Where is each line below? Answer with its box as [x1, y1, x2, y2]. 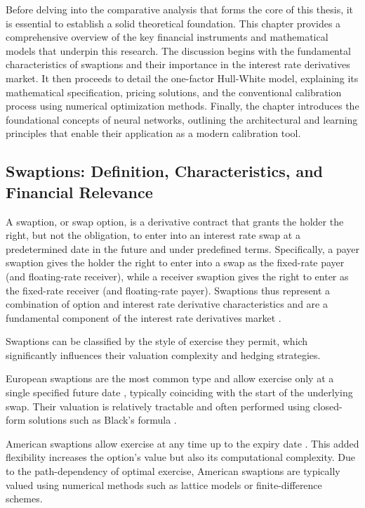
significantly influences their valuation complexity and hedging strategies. [6, 347, 321, 362]
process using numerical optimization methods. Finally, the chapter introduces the [6, 98, 359, 113]
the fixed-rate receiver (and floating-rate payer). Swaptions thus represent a [6, 282, 331, 297]
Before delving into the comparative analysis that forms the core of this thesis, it [6, 2, 354, 16]
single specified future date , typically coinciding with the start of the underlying [6, 385, 353, 400]
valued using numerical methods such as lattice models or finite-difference [6, 477, 322, 492]
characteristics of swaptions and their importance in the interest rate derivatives [6, 57, 350, 72]
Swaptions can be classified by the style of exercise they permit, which [6, 334, 308, 349]
